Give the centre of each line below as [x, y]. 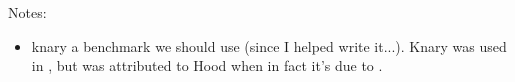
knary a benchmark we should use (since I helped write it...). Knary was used [269, 45]
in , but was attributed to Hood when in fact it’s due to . [207, 65]
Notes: [27, 12]
